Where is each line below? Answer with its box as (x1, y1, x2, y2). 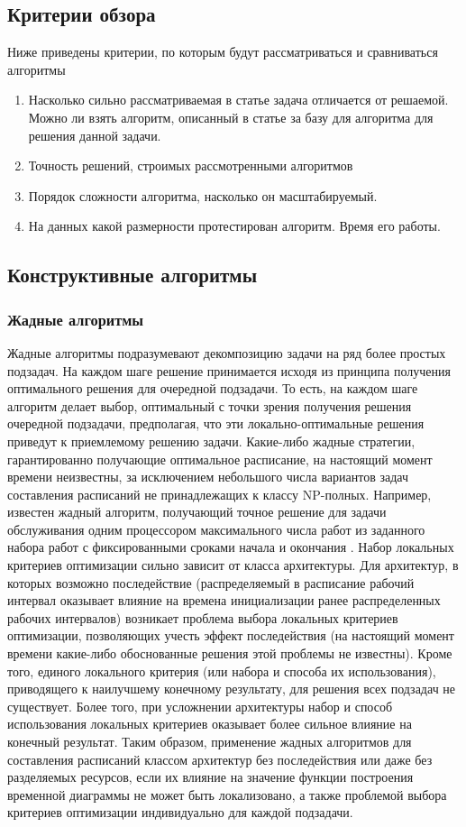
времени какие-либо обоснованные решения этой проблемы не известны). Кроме (7, 644, 452, 663)
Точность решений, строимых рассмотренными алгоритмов (28, 156, 353, 175)
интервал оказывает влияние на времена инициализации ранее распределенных (7, 591, 441, 610)
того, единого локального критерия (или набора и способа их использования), (7, 661, 436, 680)
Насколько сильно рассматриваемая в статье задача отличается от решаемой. (28, 90, 449, 109)
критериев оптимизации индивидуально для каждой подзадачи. (7, 803, 353, 822)
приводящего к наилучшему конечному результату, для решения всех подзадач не (7, 679, 456, 698)
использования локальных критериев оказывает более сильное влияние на (7, 714, 412, 733)
